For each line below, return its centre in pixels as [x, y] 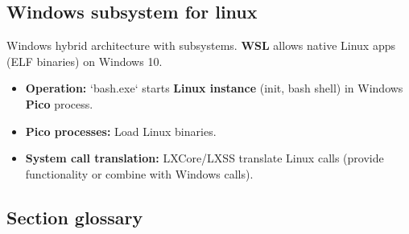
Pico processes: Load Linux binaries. [121, 131]
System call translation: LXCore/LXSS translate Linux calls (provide [204, 158]
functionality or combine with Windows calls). [139, 173]
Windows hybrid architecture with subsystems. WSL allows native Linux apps [201, 45]
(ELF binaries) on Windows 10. [85, 61]
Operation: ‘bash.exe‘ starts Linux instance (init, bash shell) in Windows [214, 88]
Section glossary [75, 217]
